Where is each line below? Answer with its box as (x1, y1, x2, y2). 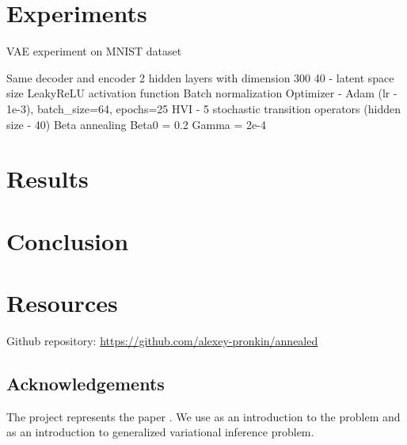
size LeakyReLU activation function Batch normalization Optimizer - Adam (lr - (6, 85, 397, 101)
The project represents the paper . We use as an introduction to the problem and (6, 408, 401, 424)
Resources (6, 287, 118, 319)
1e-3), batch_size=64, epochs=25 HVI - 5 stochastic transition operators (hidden (6, 100, 401, 116)
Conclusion (6, 224, 129, 257)
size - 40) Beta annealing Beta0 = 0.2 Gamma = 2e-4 (6, 116, 266, 132)
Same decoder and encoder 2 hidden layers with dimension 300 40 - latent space (6, 69, 394, 86)
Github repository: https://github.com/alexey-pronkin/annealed (6, 332, 318, 348)
